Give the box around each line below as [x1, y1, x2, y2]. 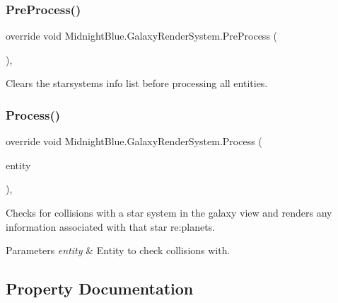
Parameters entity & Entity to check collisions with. [6, 243, 231, 258]
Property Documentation [6, 278, 194, 299]
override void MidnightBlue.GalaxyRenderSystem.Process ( [6, 134, 262, 149]
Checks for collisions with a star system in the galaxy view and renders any [6, 205, 332, 219]
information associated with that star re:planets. [6, 219, 216, 234]
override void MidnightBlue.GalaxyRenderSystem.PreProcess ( [6, 28, 278, 43]
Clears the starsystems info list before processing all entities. [6, 76, 268, 91]
